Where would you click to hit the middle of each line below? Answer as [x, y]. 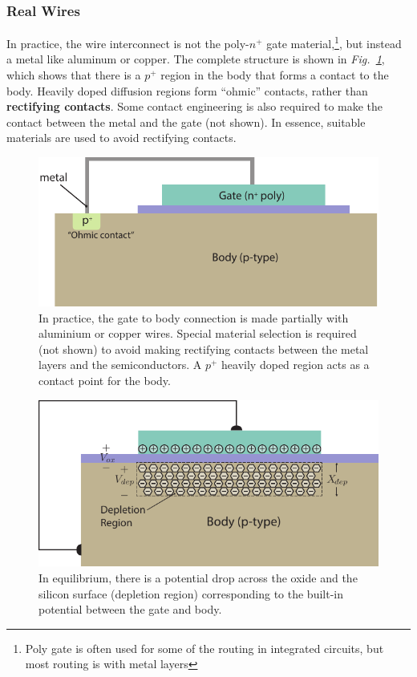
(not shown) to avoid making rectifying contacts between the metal [204, 349]
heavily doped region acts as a [296, 365]
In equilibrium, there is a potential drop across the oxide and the [198, 577]
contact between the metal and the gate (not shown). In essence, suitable [186, 122]
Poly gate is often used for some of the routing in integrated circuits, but [204, 648]
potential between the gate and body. [130, 609]
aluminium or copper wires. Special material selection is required [198, 333]
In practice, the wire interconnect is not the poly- [128, 43]
